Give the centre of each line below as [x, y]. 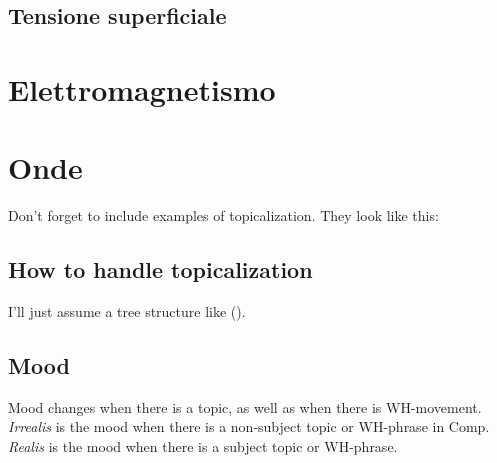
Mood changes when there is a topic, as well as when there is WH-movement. [245, 406]
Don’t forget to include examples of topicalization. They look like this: [223, 215]
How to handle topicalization [160, 269]
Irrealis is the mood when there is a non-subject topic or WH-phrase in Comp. [249, 426]
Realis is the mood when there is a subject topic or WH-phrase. [203, 446]
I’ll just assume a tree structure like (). [127, 311]
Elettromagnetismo [142, 88]
